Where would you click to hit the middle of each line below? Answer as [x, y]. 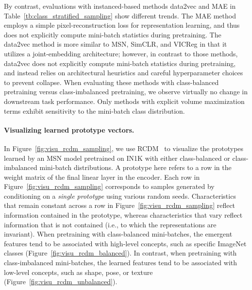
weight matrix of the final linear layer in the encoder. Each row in [102, 177]
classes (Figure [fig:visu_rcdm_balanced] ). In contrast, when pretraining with [120, 253]
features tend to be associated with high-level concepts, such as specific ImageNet [125, 243]
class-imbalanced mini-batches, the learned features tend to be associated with [121, 263]
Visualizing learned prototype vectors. [69, 129]
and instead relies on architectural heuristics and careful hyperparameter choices [124, 73]
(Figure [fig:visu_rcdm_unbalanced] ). [61, 281]
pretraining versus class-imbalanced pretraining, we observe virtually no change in [126, 92]
